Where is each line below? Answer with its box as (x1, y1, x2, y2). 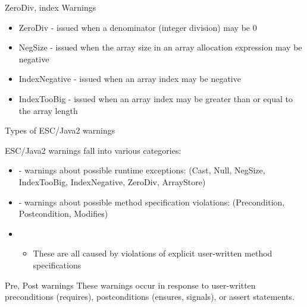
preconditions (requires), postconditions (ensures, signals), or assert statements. (5, 290, 295, 303)
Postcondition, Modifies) (18, 207, 108, 220)
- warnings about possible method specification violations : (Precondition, (18, 195, 285, 208)
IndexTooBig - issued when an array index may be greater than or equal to (18, 92, 293, 105)
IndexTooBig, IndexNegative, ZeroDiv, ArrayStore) (18, 175, 206, 188)
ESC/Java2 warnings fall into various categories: (5, 144, 181, 156)
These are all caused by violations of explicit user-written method (33, 247, 272, 259)
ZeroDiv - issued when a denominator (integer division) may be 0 (18, 21, 257, 33)
